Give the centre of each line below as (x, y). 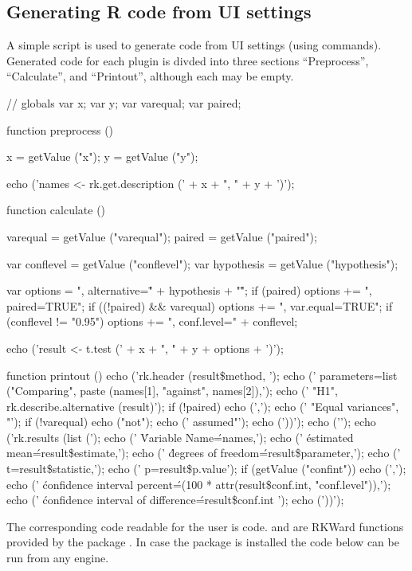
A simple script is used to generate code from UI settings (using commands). (194, 45)
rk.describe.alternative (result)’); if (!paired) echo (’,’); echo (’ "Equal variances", (203, 406)
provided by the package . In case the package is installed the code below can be (203, 542)
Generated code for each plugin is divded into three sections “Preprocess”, (188, 60)
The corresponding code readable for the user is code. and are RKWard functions (205, 526)
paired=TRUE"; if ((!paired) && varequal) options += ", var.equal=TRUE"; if (200, 305)
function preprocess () (60, 129)
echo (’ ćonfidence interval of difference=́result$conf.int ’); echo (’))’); (175, 500)
